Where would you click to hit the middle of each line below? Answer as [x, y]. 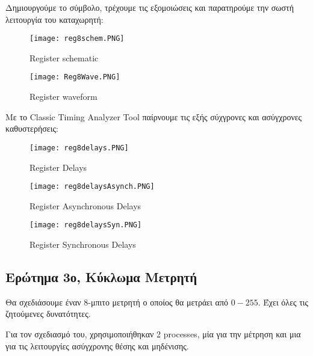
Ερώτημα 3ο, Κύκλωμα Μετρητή [101, 277]
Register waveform [64, 97]
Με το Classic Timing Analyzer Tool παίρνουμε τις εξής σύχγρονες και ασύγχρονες [154, 116]
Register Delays [58, 167]
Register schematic [64, 57]
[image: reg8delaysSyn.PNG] [86, 225]
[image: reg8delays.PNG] [79, 148]
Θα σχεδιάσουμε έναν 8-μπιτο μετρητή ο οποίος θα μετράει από [117, 302]
